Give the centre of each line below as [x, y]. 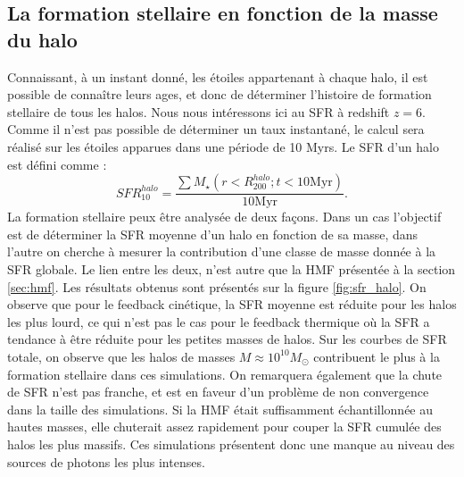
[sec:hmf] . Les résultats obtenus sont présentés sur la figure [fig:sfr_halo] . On [217, 286]
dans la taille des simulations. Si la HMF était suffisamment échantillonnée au [220, 409]
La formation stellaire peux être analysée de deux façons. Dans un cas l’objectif [224, 217]
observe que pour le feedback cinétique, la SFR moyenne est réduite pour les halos [232, 304]
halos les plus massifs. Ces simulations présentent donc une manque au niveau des [231, 444]
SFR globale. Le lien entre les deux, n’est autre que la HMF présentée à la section [232, 268]
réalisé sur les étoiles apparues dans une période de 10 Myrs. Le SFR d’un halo [223, 146]
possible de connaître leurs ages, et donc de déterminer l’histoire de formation [220, 94]
